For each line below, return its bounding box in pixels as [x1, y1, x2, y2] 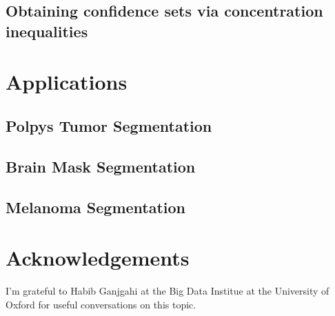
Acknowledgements [6, 244, 190, 272]
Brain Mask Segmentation [6, 155, 196, 177]
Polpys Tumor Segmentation [6, 115, 212, 136]
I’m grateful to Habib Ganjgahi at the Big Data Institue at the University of [6, 284, 329, 298]
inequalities [6, 20, 88, 41]
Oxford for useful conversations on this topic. [6, 297, 196, 311]
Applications [6, 68, 128, 96]
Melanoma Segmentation [6, 196, 186, 217]
